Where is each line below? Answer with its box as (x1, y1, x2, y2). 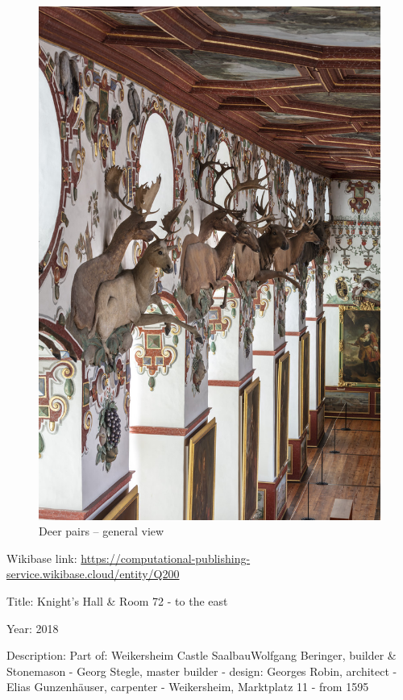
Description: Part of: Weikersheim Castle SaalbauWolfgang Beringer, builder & (6, 647, 397, 664)
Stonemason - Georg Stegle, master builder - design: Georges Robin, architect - (6, 662, 397, 679)
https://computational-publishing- (81, 549, 251, 566)
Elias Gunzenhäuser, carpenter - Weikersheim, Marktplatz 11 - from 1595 (6, 678, 369, 695)
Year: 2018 (6, 619, 59, 636)
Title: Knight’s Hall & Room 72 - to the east (6, 592, 228, 609)
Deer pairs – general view (39, 523, 164, 540)
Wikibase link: (6, 549, 77, 566)
